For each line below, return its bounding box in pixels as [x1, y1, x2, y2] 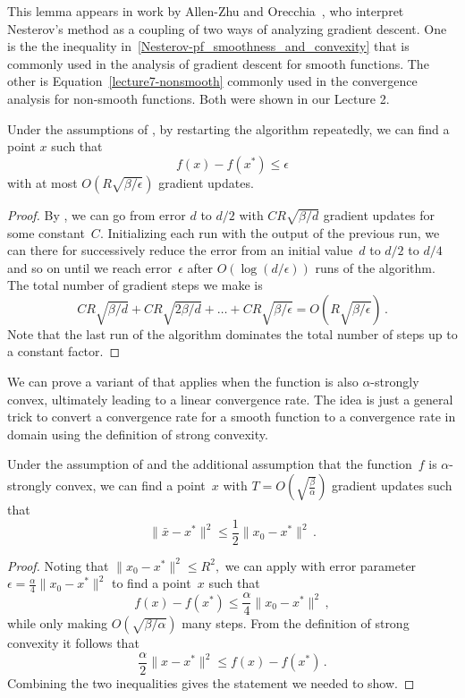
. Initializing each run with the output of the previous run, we [99, 223, 440, 242]
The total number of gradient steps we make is [7, 276, 263, 294]
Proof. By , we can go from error [7, 205, 186, 224]
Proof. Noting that [7, 556, 109, 575]
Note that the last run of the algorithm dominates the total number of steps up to [7, 324, 458, 343]
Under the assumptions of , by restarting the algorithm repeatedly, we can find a [7, 119, 450, 138]
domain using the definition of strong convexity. [7, 424, 268, 443]
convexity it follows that [7, 634, 139, 652]
